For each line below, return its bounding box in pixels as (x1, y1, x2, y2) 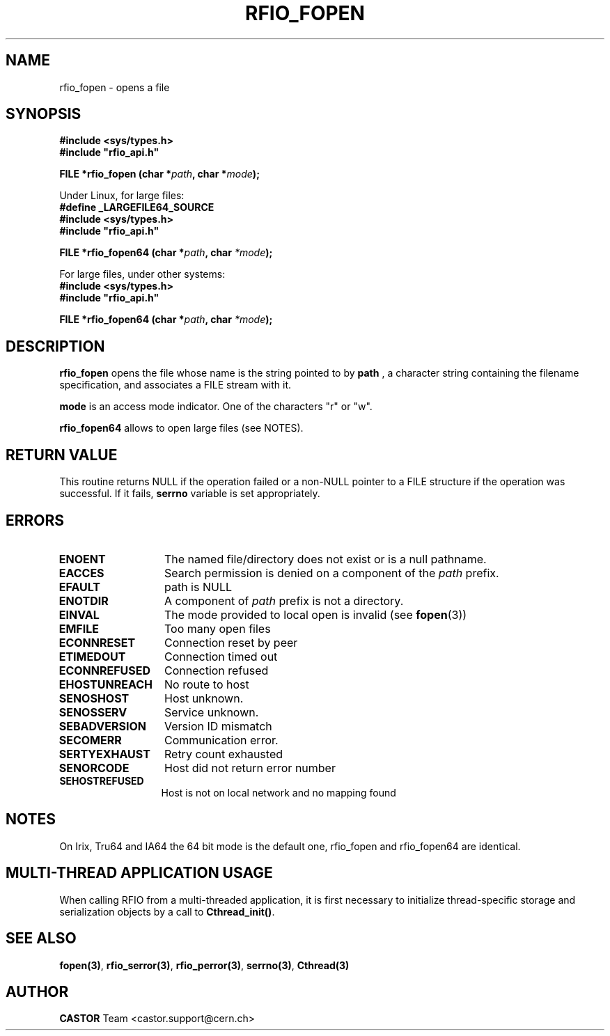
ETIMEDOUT (58, 649, 126, 664)
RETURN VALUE (6, 446, 118, 464)
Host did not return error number (164, 760, 336, 775)
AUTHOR (6, 982, 69, 1000)
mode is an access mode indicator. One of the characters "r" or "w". (59, 400, 373, 413)
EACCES (58, 565, 104, 580)
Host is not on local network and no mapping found (161, 786, 396, 799)
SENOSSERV (58, 705, 127, 719)
